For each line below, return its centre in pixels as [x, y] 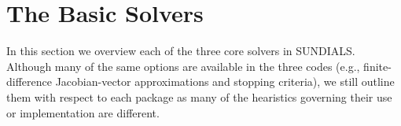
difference [29, 82]
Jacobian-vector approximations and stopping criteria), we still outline [225, 82]
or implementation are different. [83, 112]
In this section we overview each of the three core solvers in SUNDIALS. [181, 51]
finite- [377, 66]
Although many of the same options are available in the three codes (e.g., [183, 66]
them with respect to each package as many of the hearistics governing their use [199, 96]
